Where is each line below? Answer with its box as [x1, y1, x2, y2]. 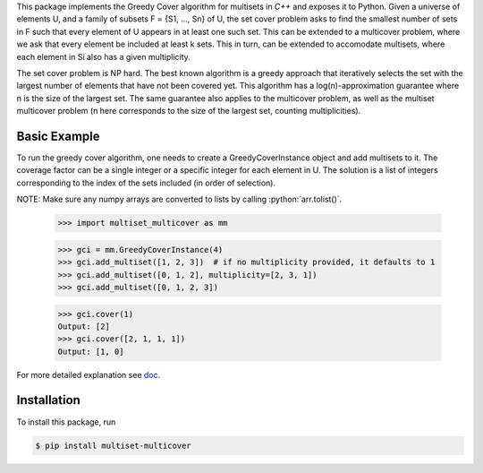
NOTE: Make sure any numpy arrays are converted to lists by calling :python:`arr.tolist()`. [16, 193, 343, 205]
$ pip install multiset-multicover [35, 440, 191, 451]
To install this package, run [16, 417, 116, 427]
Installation [16, 392, 80, 408]
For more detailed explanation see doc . [16, 369, 161, 380]
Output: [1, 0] [57, 346, 124, 357]
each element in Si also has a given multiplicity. [16, 51, 191, 62]
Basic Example [16, 128, 100, 143]
